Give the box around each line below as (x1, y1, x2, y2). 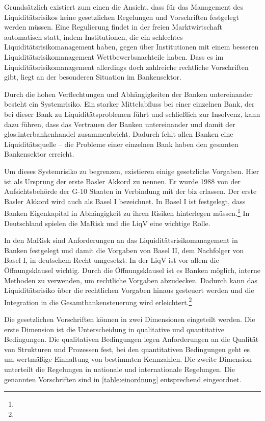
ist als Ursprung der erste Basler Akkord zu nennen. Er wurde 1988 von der (4, 176, 241, 186)
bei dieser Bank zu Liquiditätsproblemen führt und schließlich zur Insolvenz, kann (4, 108, 260, 119)
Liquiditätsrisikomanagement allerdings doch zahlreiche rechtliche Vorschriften (4, 61, 249, 72)
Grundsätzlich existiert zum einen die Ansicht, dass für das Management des (4, 2, 243, 12)
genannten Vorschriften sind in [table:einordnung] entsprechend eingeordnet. (4, 374, 242, 384)
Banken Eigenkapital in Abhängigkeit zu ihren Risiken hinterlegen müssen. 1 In (4, 206, 250, 218)
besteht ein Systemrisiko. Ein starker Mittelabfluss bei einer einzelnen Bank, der (4, 98, 255, 109)
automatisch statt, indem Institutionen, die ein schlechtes (4, 31, 183, 42)
